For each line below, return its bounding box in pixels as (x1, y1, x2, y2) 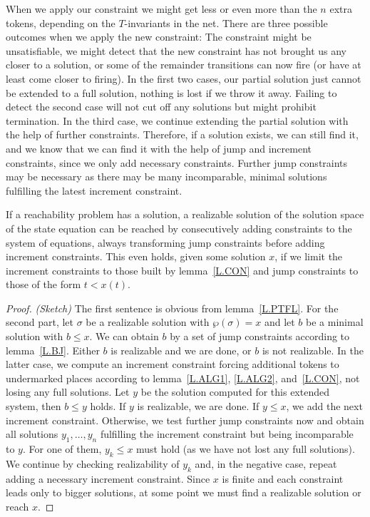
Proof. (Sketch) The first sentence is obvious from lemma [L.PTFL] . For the (6, 300, 339, 315)
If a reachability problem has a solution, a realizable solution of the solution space (6, 207, 364, 222)
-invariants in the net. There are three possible (124, 15, 328, 30)
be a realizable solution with (86, 314, 210, 329)
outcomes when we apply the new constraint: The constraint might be (6, 29, 312, 44)
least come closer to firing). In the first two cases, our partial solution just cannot (6, 71, 361, 86)
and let (264, 314, 295, 329)
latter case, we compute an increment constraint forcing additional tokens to (6, 357, 339, 372)
